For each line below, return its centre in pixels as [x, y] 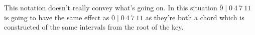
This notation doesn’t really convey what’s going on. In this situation [111, 7]
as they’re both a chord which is [195, 17]
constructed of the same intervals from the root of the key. [94, 27]
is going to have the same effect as [57, 17]
